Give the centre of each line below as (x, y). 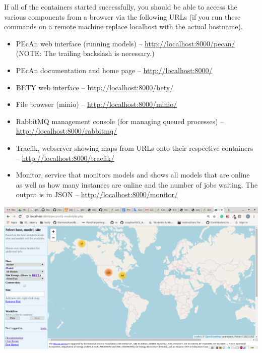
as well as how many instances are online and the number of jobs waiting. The (137, 184)
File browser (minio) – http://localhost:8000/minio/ (96, 104)
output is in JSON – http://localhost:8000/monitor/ (97, 194)
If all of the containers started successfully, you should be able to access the (121, 7)
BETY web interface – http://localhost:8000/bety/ (95, 87)
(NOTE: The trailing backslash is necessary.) (85, 53)
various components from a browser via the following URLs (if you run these (122, 16)
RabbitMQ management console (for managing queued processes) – (120, 121)
